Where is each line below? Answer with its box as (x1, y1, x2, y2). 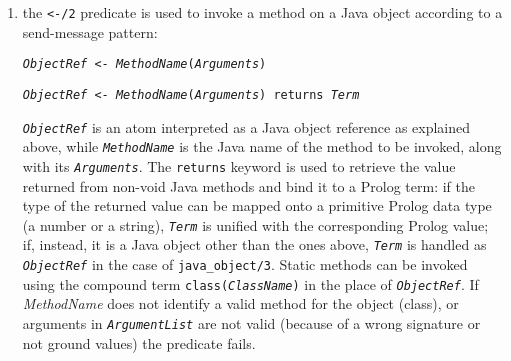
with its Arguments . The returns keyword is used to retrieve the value (22, 155, 456, 176)
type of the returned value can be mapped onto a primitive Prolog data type (22, 195, 492, 216)
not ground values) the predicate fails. (22, 332, 256, 353)
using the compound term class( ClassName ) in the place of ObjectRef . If (22, 273, 479, 294)
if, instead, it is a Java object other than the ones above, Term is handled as (22, 234, 487, 255)
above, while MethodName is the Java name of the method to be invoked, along (22, 136, 502, 157)
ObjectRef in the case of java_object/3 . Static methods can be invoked (22, 254, 468, 275)
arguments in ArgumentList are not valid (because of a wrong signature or (22, 312, 481, 333)
